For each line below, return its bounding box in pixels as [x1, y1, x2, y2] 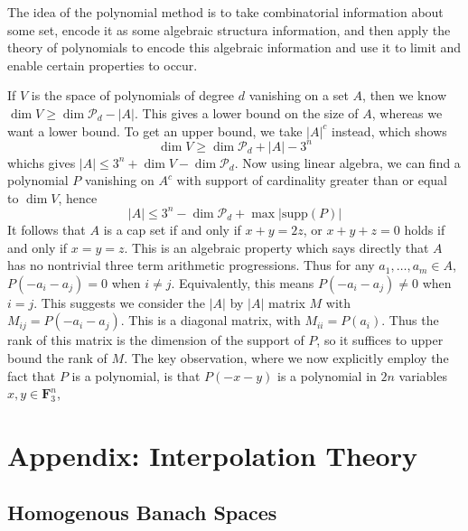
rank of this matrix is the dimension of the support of [7, 331, 304, 349]
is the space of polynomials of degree [31, 86, 235, 105]
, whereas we [371, 103, 443, 122]
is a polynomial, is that [71, 366, 201, 385]
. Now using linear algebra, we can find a [234, 153, 461, 172]
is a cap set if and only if [103, 219, 241, 238]
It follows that [7, 219, 86, 238]
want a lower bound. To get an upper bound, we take [7, 121, 303, 140]
